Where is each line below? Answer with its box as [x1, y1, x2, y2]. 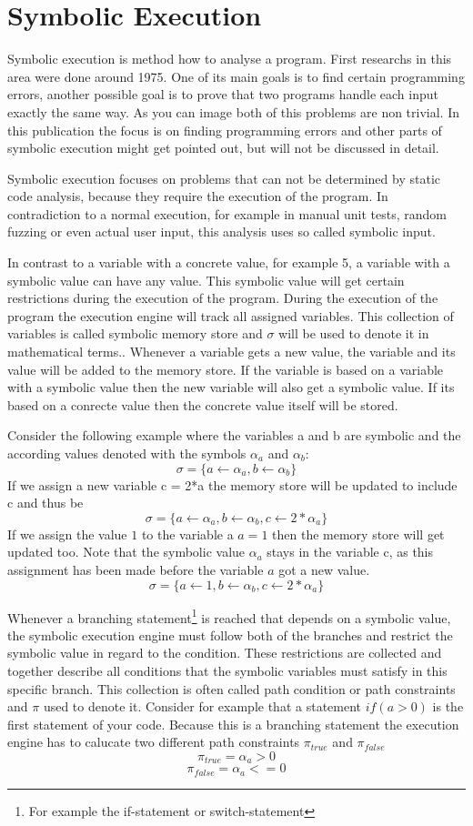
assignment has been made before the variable [7, 559, 264, 579]
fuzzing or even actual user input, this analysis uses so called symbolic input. [7, 222, 436, 241]
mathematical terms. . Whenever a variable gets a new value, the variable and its [7, 342, 456, 361]
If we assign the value [7, 524, 127, 543]
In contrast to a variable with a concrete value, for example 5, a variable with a [7, 253, 450, 272]
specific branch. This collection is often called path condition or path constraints [7, 679, 456, 698]
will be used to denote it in [278, 324, 429, 343]
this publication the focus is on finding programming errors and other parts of [7, 120, 442, 139]
